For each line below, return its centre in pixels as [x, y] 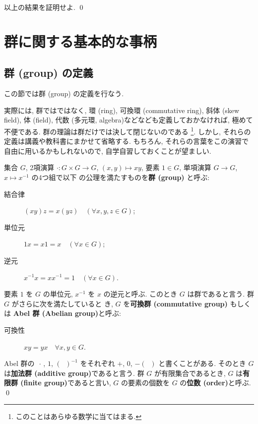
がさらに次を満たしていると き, [62, 303]
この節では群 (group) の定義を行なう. [64, 93]
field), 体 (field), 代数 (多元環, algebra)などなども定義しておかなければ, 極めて [129, 120]
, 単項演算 [195, 167]
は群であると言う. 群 [221, 294]
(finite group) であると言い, [66, 383]
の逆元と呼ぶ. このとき [140, 294]
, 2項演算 [40, 167]
